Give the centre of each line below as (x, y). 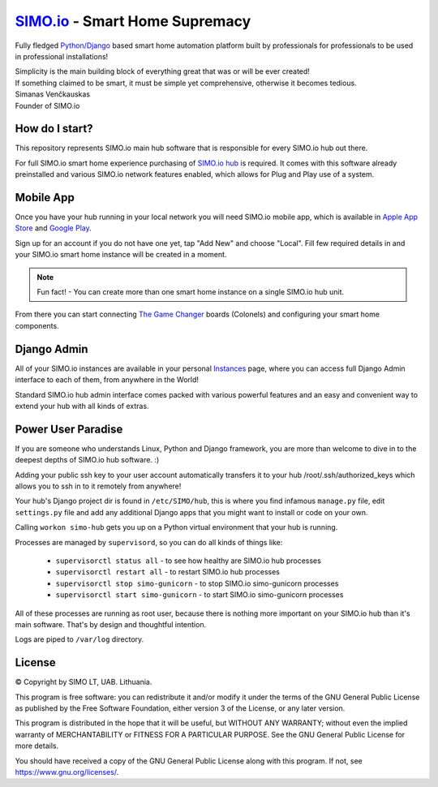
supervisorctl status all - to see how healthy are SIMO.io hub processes (189, 561)
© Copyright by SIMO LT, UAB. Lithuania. (84, 682)
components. (37, 325)
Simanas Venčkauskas (53, 94)
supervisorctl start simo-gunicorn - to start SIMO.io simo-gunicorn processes (200, 595)
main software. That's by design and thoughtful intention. (111, 624)
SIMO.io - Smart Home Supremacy (133, 21)
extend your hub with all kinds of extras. (82, 406)
